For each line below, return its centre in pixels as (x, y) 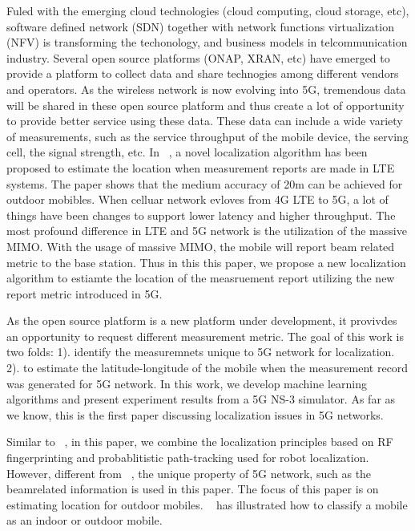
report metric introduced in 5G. (85, 293)
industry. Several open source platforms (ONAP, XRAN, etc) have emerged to (198, 57)
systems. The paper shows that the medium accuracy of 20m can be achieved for (205, 183)
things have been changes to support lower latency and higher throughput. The (201, 215)
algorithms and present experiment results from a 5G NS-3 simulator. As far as (201, 399)
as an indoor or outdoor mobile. (85, 520)
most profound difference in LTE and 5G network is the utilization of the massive (207, 231)
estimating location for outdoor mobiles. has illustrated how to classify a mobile (207, 504)
